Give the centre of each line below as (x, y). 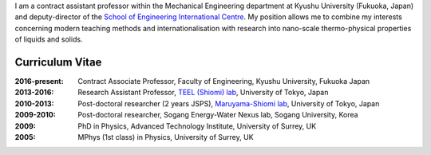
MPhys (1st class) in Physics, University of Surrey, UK (166, 137)
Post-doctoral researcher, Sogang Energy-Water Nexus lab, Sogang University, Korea (218, 115)
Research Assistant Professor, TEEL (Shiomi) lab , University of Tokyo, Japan (203, 93)
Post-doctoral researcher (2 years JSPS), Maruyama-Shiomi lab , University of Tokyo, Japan (229, 103)
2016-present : (39, 81)
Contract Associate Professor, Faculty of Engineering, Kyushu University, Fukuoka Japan (224, 81)
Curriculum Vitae (58, 62)
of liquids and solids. (49, 39)
